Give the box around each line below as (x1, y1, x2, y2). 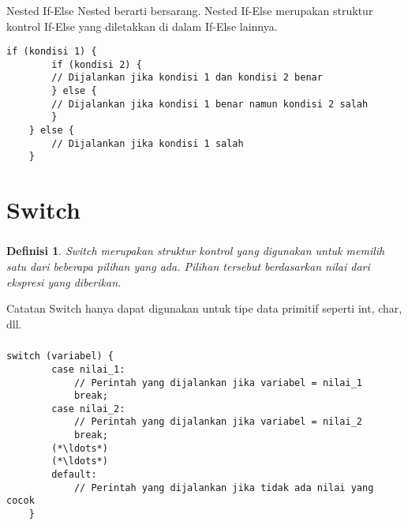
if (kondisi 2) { (51, 58, 142, 70)
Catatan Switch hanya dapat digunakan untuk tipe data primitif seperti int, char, (6, 300, 402, 317)
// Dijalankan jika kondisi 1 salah (51, 137, 244, 149)
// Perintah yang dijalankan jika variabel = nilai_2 (73, 416, 363, 428)
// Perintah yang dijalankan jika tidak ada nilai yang (73, 482, 374, 493)
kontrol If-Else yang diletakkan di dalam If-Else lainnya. (6, 17, 278, 34)
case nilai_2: (51, 403, 125, 414)
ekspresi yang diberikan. (6, 273, 122, 290)
